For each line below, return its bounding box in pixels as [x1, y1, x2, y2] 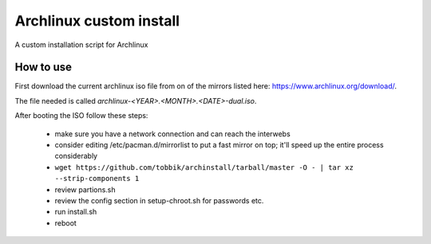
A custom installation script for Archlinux [14, 40, 148, 49]
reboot [54, 218, 77, 227]
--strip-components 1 [54, 174, 140, 183]
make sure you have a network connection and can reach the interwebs [54, 128, 291, 139]
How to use [14, 61, 72, 74]
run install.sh [54, 207, 97, 217]
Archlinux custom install [14, 12, 180, 30]
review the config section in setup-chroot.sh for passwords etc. [54, 195, 264, 205]
